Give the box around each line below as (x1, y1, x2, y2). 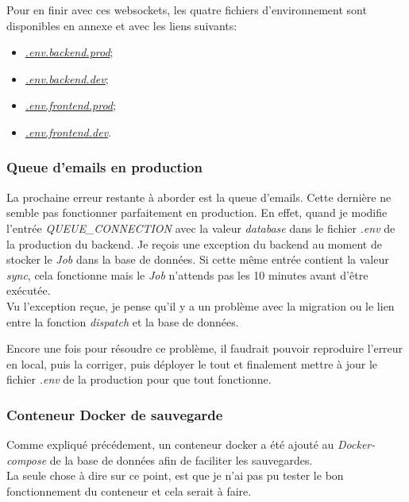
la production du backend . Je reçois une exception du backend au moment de (6, 235, 382, 252)
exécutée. (6, 282, 51, 299)
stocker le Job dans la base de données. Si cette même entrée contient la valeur (6, 251, 389, 268)
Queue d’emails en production (6, 157, 203, 177)
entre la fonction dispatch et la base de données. (6, 313, 239, 330)
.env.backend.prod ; (25, 44, 114, 60)
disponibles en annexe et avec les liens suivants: (6, 17, 237, 33)
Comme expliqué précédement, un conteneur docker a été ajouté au (6, 436, 334, 453)
